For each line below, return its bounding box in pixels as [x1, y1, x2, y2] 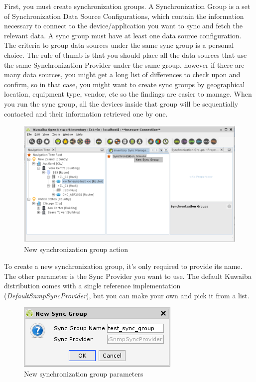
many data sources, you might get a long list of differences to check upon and [4, 69, 241, 80]
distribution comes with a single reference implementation [4, 280, 181, 291]
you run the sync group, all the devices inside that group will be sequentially [4, 98, 239, 109]
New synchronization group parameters [24, 368, 143, 379]
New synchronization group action [24, 244, 128, 255]
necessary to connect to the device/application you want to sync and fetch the [4, 20, 243, 31]
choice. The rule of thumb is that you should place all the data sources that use [4, 49, 247, 60]
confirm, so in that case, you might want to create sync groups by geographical [4, 79, 245, 89]
